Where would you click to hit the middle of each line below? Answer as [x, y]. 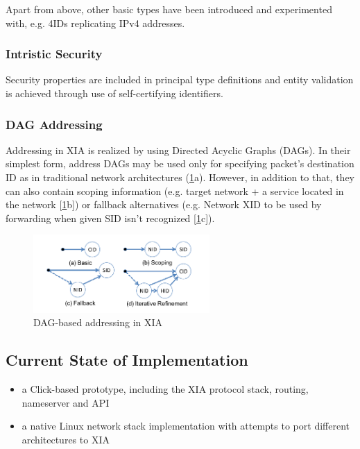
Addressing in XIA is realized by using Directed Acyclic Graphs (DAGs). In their [178, 150]
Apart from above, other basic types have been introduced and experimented [169, 9]
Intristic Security [54, 54]
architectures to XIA [66, 439]
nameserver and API [66, 402]
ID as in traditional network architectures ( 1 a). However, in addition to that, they [180, 177]
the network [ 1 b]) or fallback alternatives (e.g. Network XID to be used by [164, 204]
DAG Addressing [54, 124]
